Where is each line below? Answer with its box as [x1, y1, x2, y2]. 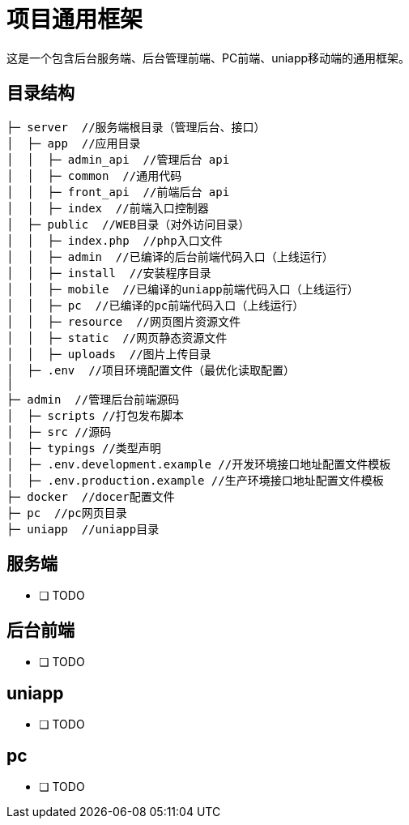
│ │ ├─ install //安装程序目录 [6, 266, 211, 280]
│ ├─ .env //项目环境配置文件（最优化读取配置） [6, 363, 296, 377]
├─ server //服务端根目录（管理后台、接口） [6, 120, 266, 134]
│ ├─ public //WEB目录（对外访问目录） [6, 217, 250, 231]
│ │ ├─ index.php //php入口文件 [6, 233, 223, 247]
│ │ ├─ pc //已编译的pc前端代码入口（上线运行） [6, 298, 305, 312]
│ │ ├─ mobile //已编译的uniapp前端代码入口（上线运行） [6, 282, 359, 296]
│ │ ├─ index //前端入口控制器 [6, 201, 209, 215]
